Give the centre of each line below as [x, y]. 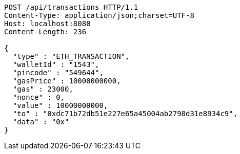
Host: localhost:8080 [47, 24]
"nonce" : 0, [39, 97]
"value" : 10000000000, [60, 105]
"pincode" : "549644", [58, 73]
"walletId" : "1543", [56, 64]
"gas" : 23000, [43, 89]
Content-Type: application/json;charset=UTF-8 [99, 15]
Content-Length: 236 [45, 32]
